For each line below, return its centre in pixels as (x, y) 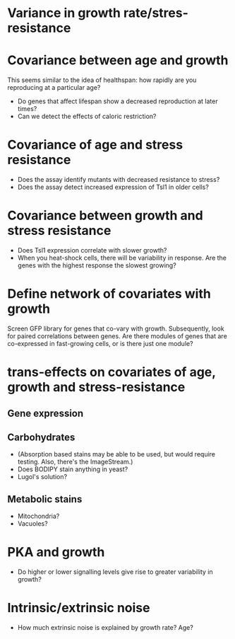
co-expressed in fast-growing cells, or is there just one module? (100, 343)
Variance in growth (64, 13)
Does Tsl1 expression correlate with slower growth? (92, 250)
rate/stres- (156, 13)
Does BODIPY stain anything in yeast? (73, 469)
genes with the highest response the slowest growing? (97, 265)
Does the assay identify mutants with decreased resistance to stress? (119, 180)
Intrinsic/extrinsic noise (79, 608)
